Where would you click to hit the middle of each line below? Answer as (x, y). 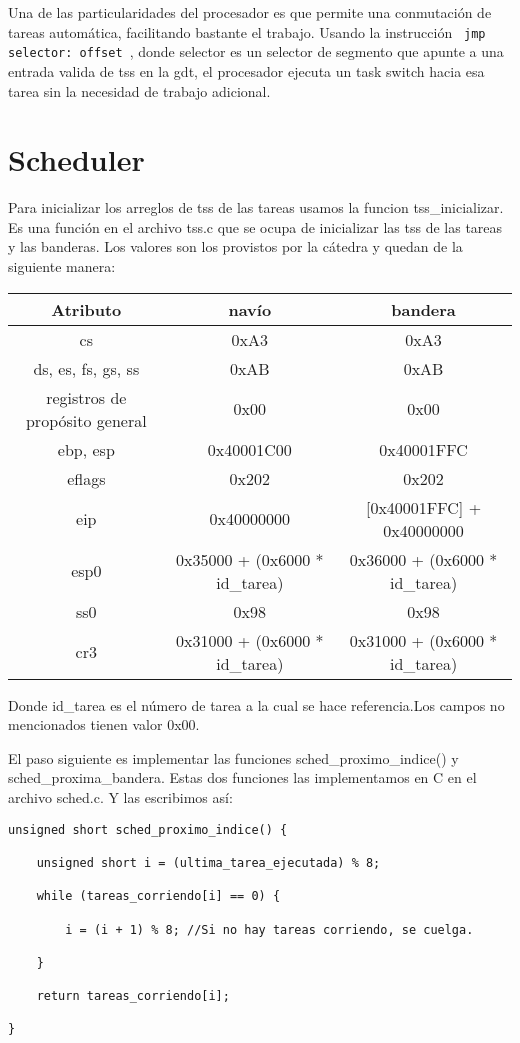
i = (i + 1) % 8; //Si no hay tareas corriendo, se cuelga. (269, 929)
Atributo (86, 309)
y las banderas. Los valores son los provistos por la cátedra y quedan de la (235, 246)
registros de (86, 397)
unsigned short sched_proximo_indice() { (148, 829)
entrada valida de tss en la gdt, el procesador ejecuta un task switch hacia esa (246, 70)
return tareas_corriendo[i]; (133, 996)
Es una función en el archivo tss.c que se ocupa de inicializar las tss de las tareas (255, 226)
